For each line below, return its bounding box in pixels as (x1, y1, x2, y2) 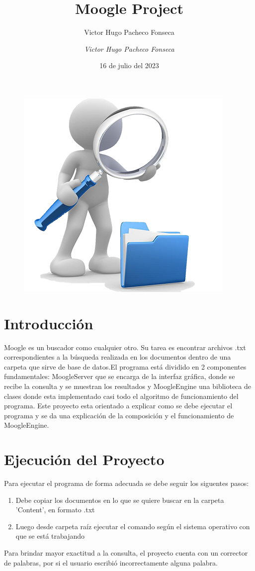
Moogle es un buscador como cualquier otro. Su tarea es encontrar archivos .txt (4, 342, 246, 352)
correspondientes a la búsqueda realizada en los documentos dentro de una (4, 352, 231, 362)
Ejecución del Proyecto (4, 449, 165, 470)
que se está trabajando (15, 531, 85, 541)
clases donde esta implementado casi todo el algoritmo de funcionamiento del (4, 390, 239, 401)
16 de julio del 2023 (99, 60, 159, 71)
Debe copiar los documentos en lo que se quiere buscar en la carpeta (15, 494, 224, 505)
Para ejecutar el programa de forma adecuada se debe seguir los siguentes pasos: (4, 478, 249, 488)
